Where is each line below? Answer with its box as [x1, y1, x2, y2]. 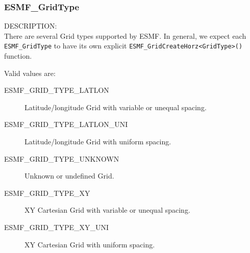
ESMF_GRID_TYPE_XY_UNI [4, 222, 109, 232]
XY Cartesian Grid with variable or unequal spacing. [24, 205, 190, 215]
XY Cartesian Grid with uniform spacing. [24, 239, 155, 249]
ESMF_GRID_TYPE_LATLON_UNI [4, 119, 128, 130]
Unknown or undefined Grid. [24, 170, 114, 181]
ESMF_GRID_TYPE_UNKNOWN [4, 153, 119, 164]
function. [4, 50, 32, 61]
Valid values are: [4, 67, 56, 78]
